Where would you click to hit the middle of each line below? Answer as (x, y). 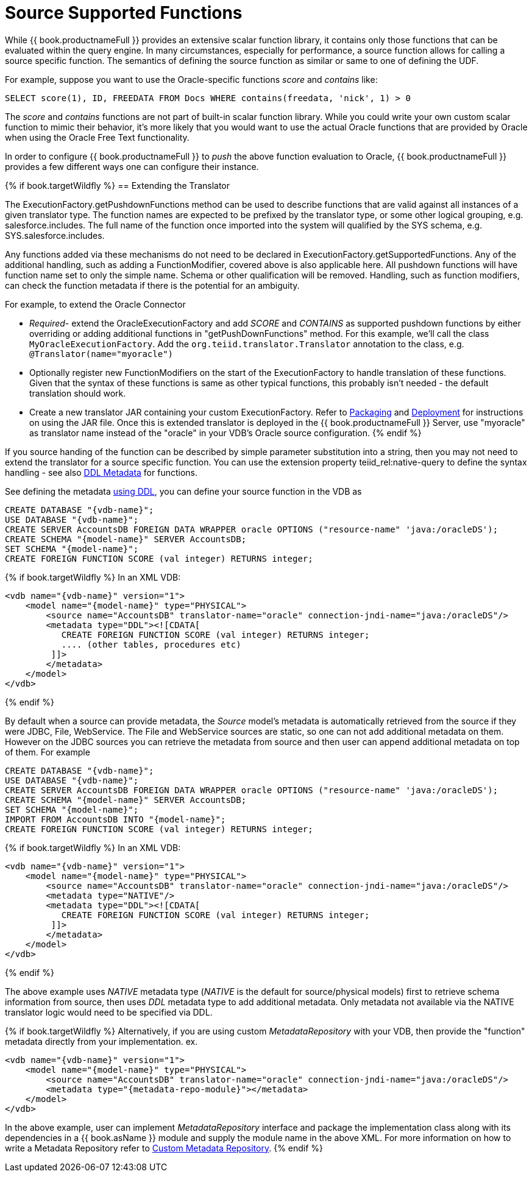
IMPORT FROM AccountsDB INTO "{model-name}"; (115, 819)
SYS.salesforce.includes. (55, 235)
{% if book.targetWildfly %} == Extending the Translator (118, 185)
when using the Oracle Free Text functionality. (97, 137)
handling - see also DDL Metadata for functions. (101, 472)
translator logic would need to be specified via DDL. (109, 1012)
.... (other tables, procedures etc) (151, 644)
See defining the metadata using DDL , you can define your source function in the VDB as (183, 491)
